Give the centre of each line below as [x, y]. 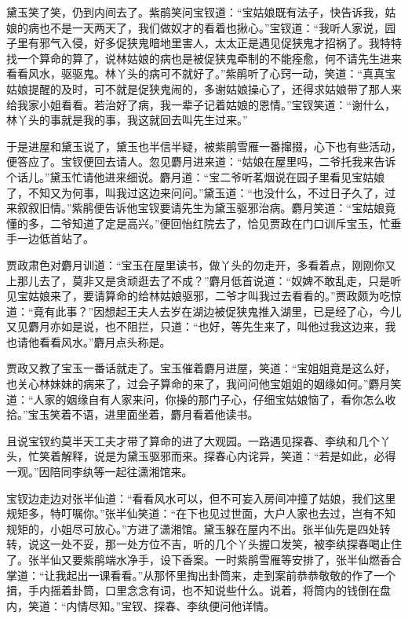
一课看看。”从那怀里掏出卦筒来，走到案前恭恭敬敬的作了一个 [242, 575]
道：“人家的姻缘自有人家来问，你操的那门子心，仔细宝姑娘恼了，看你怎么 [196, 399]
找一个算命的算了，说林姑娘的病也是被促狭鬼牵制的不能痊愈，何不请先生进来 [204, 58]
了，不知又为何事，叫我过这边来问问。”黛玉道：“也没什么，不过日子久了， [196, 192]
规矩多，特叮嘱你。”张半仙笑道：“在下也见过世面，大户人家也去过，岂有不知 [201, 513]
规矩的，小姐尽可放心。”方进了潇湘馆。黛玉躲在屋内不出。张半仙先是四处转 [199, 528]
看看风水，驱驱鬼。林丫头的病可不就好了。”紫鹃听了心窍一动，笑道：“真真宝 [201, 73]
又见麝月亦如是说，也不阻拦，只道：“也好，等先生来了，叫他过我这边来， [196, 326]
